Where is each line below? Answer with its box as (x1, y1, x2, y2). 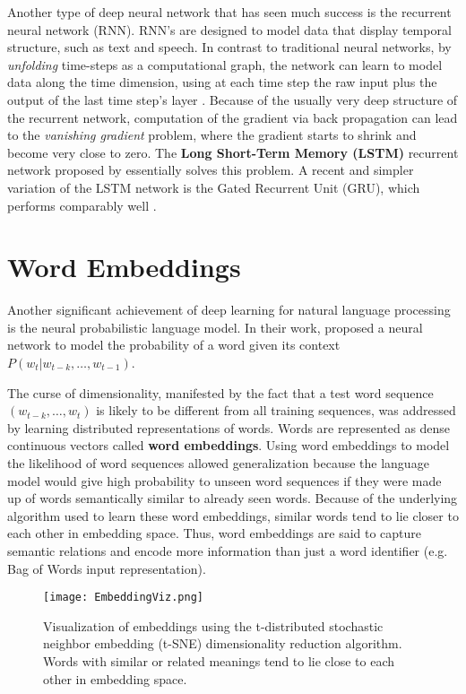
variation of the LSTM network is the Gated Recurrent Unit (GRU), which (7, 178, 420, 196)
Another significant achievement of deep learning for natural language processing (7, 300, 451, 319)
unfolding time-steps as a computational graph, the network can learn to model (7, 55, 443, 74)
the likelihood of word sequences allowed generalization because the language (7, 454, 429, 472)
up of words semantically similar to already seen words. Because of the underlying (7, 489, 458, 507)
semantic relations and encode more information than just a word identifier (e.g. (7, 541, 448, 560)
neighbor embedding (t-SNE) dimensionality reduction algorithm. (43, 634, 402, 653)
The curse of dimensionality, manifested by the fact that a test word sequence (7, 383, 434, 402)
